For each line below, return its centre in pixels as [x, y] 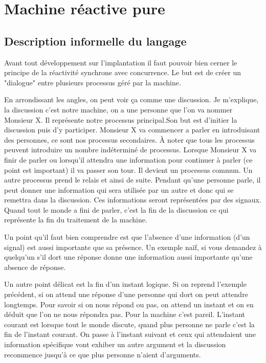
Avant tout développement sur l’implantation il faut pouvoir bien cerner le [121, 62]
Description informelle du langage [95, 41]
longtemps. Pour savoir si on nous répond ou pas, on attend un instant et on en [129, 304]
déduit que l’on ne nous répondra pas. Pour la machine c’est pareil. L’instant [125, 314]
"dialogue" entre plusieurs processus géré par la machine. [93, 82]
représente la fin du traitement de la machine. [76, 220]
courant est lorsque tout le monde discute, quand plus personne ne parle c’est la [129, 324]
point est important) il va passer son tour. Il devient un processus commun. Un [128, 169]
